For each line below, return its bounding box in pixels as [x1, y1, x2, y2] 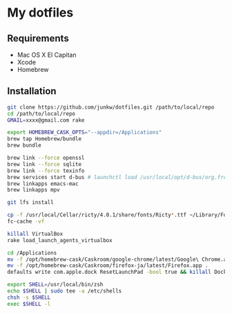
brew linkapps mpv [7, 187, 60, 194]
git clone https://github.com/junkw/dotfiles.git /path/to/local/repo [7, 104, 215, 111]
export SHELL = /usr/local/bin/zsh [7, 281, 104, 288]
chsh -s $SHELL [7, 294, 51, 301]
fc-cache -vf [7, 218, 45, 225]
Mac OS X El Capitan [17, 50, 77, 59]
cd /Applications [7, 249, 57, 257]
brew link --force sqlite [7, 160, 81, 167]
